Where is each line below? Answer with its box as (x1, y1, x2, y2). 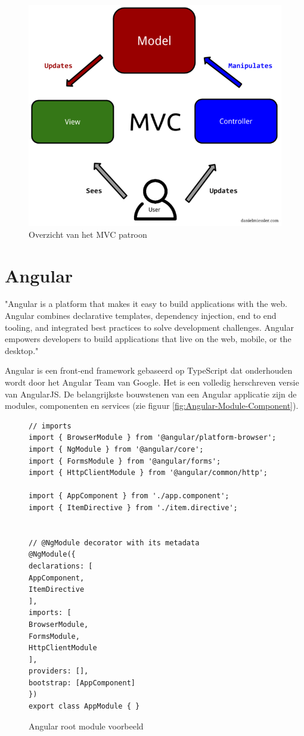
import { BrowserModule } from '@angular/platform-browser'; (29, 433, 277, 442)
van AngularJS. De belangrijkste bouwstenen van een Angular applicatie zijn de (5, 387, 297, 400)
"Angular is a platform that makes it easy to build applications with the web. (5, 297, 287, 310)
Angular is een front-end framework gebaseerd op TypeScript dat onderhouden (5, 364, 293, 377)
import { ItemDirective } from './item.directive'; (29, 503, 238, 512)
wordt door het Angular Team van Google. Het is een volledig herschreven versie (5, 376, 299, 389)
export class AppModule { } (29, 702, 140, 711)
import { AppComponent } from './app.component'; (29, 492, 229, 501)
